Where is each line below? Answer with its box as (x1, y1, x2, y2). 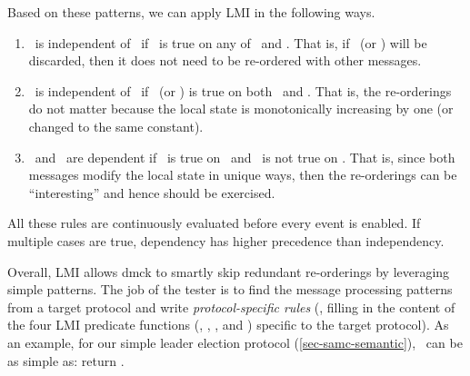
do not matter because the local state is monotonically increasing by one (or (28, 99, 454, 118)
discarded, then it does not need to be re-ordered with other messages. (28, 51, 422, 70)
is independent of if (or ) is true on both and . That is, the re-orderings (35, 81, 452, 100)
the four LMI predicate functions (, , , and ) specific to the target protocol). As (7, 315, 449, 334)
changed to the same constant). (28, 116, 204, 135)
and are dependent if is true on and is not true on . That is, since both (35, 147, 455, 166)
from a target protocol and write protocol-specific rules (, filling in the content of (7, 297, 455, 316)
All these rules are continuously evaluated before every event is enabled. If (7, 213, 421, 233)
